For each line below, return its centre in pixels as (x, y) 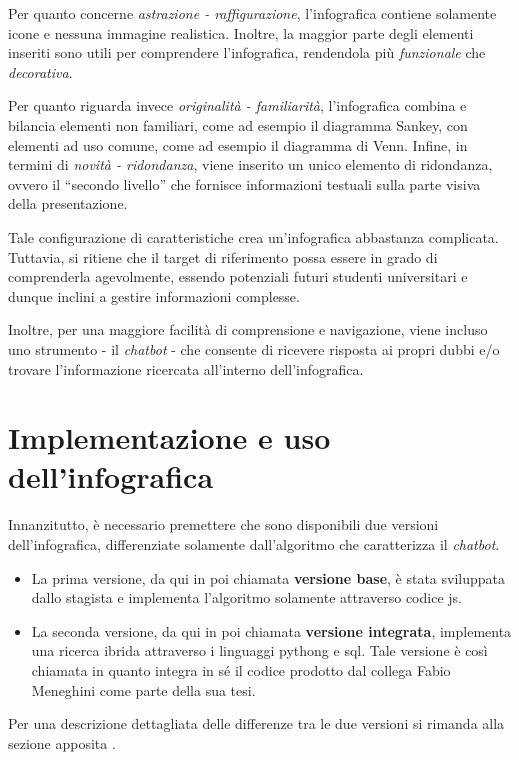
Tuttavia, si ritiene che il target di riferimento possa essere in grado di (223, 256)
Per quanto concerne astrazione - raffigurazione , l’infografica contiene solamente (252, 13)
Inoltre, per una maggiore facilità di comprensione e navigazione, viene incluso (248, 329)
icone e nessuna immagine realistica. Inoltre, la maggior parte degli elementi (241, 32)
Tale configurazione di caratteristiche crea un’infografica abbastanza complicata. (253, 236)
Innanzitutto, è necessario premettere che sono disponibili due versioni (223, 524)
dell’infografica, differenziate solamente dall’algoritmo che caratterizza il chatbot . (254, 544)
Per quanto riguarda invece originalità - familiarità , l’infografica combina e (237, 105)
